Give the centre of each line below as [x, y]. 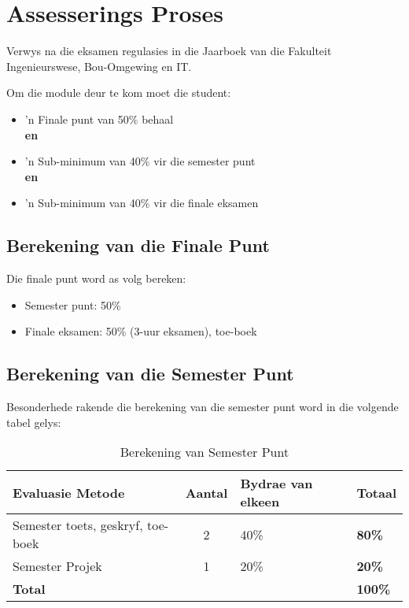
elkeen [260, 502]
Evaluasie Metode [69, 492]
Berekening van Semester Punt [204, 452]
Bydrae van [276, 484]
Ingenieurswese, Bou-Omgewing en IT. [99, 66]
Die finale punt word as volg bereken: [96, 278]
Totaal [376, 492]
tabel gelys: [34, 422]
